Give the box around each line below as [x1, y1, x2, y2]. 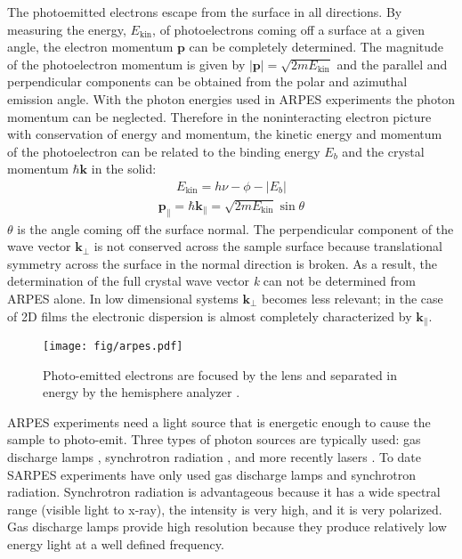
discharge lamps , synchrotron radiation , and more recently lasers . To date [7, 448, 421, 466]
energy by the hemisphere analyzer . [43, 383, 240, 401]
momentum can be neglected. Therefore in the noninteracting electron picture [7, 107, 432, 126]
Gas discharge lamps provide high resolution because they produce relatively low [7, 517, 447, 536]
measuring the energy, [7, 20, 126, 38]
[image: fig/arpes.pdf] [43, 340, 183, 352]
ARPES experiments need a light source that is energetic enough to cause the [7, 412, 431, 431]
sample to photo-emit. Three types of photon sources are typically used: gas [7, 430, 421, 449]
